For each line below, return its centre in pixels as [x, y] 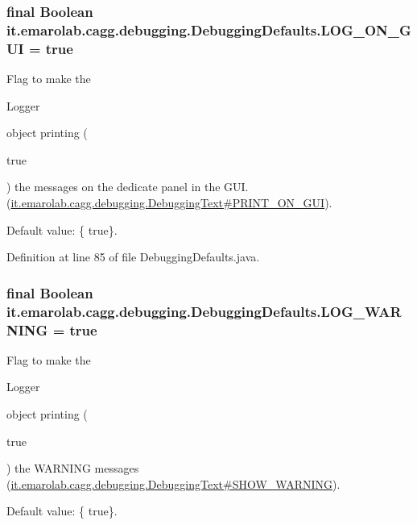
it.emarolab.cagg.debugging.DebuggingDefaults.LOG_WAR [204, 311]
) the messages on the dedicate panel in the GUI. [128, 187]
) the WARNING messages [73, 468]
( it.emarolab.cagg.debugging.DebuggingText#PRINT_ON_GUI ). [169, 203]
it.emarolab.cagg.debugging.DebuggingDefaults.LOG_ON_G [209, 29]
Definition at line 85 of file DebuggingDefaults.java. [133, 257]
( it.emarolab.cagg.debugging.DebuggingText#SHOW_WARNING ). [173, 483]
